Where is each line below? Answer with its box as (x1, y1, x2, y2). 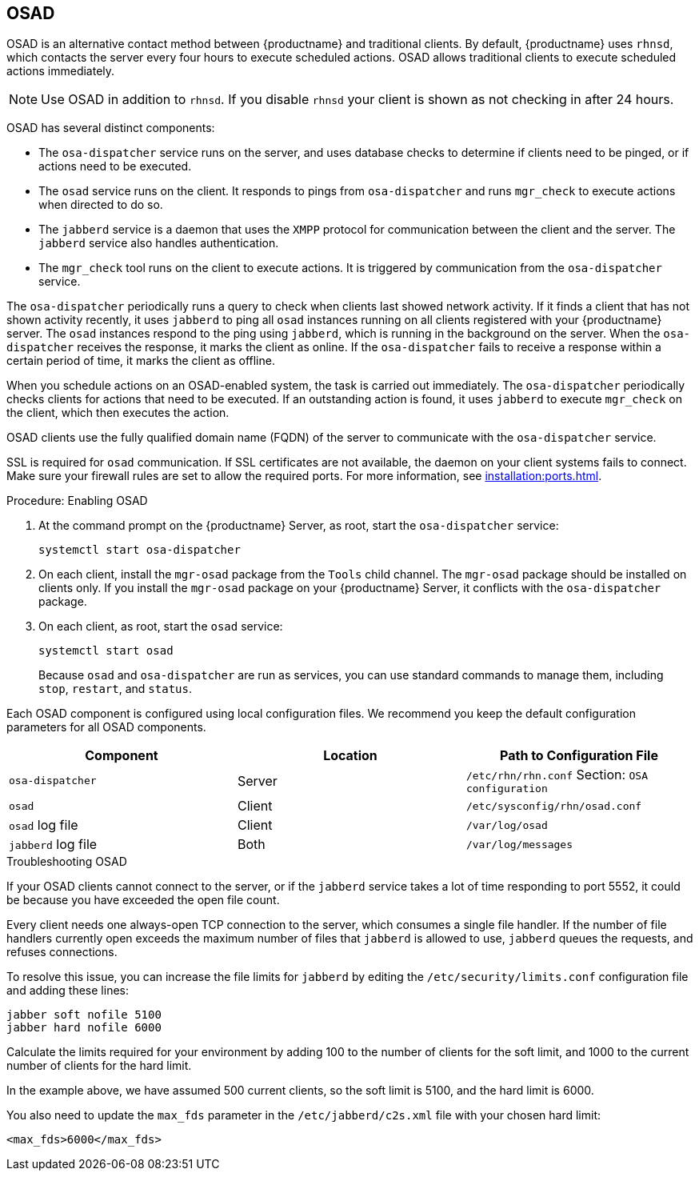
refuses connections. (6, 945, 118, 959)
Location (323, 747, 377, 764)
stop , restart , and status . (38, 682, 192, 696)
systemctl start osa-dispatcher (38, 543, 241, 557)
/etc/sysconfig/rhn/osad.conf (465, 799, 642, 812)
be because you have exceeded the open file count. (6, 893, 280, 907)
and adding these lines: (6, 983, 129, 998)
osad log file (9, 817, 78, 834)
